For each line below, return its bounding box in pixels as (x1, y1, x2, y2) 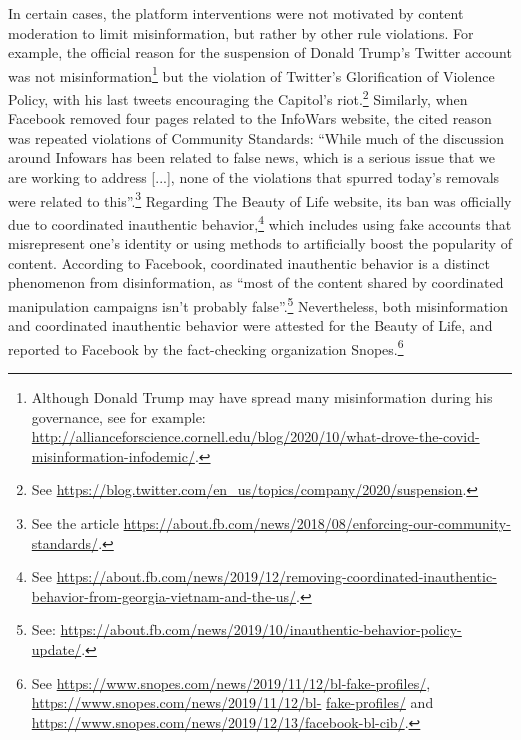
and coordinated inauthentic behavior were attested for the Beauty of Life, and (8, 315, 493, 336)
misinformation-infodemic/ (31, 445, 195, 466)
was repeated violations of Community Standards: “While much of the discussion (8, 127, 504, 148)
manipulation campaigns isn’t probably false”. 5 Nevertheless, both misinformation (8, 292, 508, 316)
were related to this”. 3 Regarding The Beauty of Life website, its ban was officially (8, 187, 512, 211)
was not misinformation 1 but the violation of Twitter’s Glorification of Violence (8, 62, 495, 86)
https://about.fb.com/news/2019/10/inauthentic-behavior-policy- (60, 619, 462, 640)
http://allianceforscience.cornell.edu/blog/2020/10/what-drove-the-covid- (31, 426, 480, 447)
